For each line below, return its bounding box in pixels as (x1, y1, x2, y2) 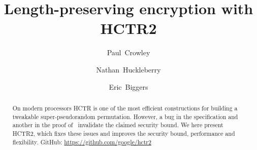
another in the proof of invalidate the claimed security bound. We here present (12, 121, 223, 129)
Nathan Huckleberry (96, 64, 161, 74)
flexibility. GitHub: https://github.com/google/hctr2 (12, 137, 151, 146)
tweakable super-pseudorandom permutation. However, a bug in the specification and (12, 112, 238, 121)
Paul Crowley (107, 47, 150, 58)
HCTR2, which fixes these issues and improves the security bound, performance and (12, 129, 235, 137)
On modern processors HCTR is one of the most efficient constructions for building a (12, 103, 238, 112)
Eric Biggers (109, 81, 148, 92)
